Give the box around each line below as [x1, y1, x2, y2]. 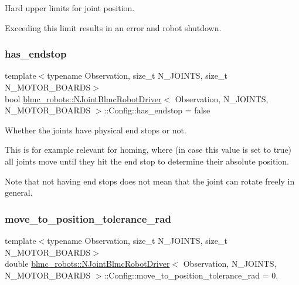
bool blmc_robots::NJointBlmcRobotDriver [5, 92, 162, 105]
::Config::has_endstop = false [104, 104, 210, 116]
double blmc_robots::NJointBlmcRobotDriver [5, 257, 170, 270]
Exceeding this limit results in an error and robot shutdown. [5, 21, 222, 33]
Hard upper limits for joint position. [5, 2, 135, 14]
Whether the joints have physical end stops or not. [5, 123, 186, 136]
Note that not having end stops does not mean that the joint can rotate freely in [5, 175, 295, 187]
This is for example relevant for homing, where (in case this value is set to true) [5, 143, 292, 156]
